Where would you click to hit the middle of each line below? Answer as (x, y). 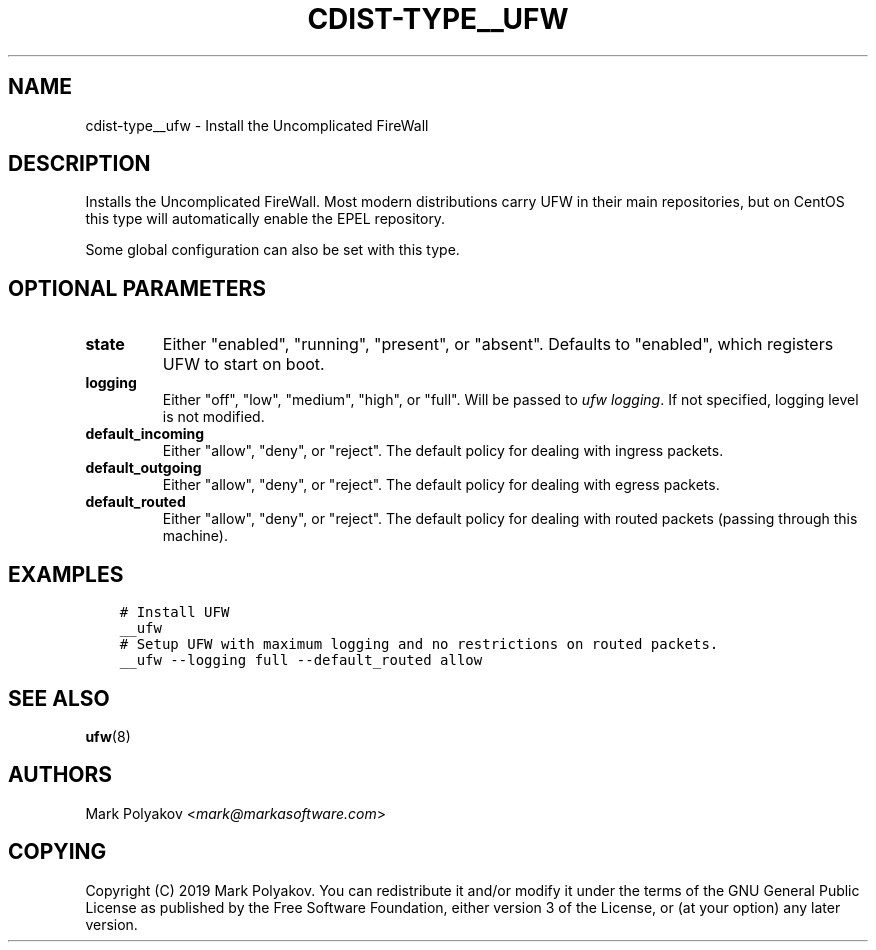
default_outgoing (143, 468)
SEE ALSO (59, 698)
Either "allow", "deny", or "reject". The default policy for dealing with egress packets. (441, 485)
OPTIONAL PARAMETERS (137, 288)
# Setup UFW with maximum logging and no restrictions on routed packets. (419, 644)
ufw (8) (108, 736)
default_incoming (145, 434)
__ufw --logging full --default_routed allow (301, 660)
